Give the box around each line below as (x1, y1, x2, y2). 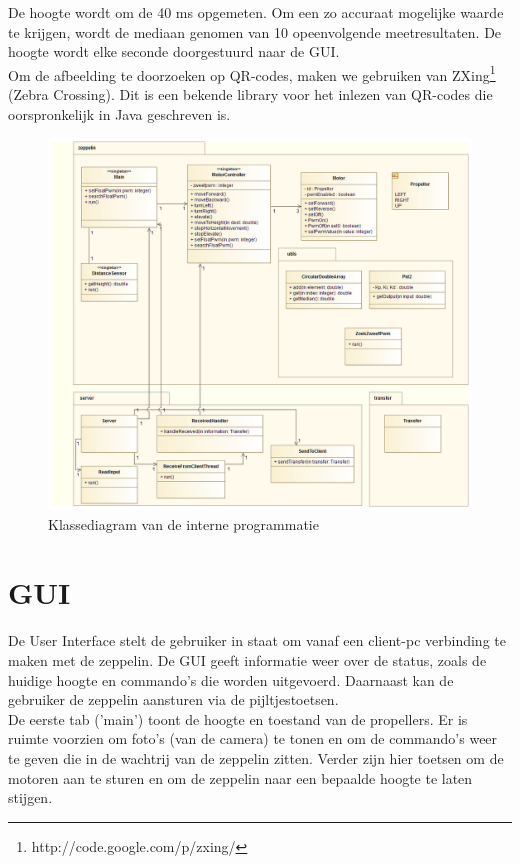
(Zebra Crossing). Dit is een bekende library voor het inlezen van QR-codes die (8, 84, 493, 105)
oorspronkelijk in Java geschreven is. (8, 103, 231, 124)
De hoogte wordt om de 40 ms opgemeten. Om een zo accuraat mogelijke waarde (8, 2, 504, 22)
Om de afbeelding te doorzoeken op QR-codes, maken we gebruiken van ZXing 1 (8, 61, 496, 85)
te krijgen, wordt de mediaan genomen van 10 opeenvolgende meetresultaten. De (8, 21, 502, 42)
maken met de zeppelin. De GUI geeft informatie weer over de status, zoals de (8, 649, 487, 670)
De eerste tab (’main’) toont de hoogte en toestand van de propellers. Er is (8, 708, 468, 729)
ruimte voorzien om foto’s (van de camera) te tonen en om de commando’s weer (8, 728, 498, 749)
